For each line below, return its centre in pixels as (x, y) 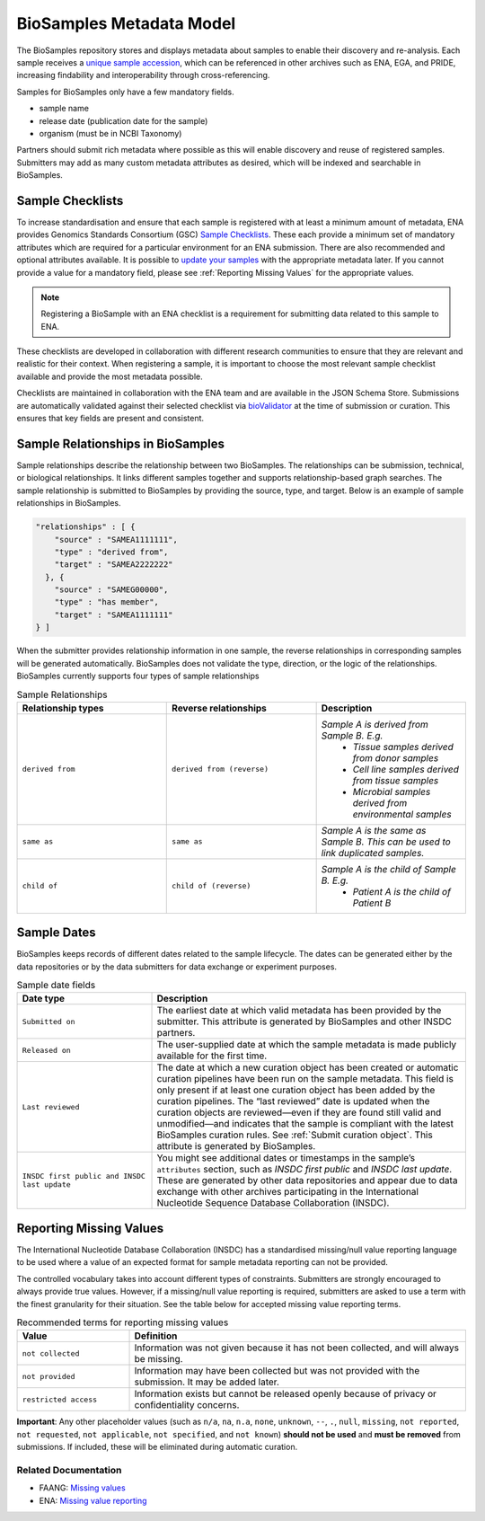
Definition (156, 1336)
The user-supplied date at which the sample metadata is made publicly (307, 1045)
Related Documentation (69, 1470)
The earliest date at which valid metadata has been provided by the (299, 1011)
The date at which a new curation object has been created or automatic (308, 1067)
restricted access (60, 1399)
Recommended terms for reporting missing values (123, 1322)
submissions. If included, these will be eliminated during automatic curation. (157, 1447)
